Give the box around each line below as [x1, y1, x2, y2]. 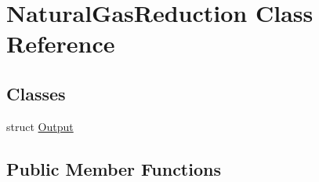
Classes [6, 81, 66, 105]
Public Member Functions [6, 156, 221, 180]
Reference [6, 27, 115, 60]
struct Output [6, 118, 74, 134]
